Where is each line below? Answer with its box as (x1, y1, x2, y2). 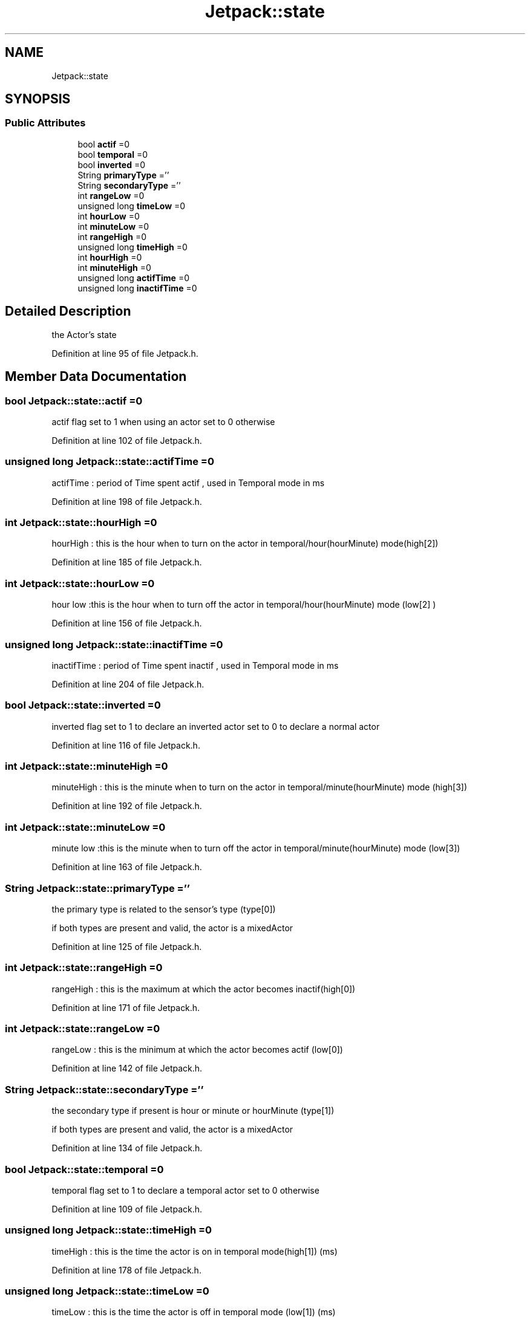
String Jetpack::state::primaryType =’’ (5, 882, 190, 894)
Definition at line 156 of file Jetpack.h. (51, 618, 202, 629)
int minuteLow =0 (77, 221, 149, 232)
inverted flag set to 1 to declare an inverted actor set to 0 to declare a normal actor (51, 721, 380, 732)
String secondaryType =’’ (77, 180, 181, 190)
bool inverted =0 (77, 159, 146, 170)
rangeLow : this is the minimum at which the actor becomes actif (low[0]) (51, 1044, 343, 1055)
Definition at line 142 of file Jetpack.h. (51, 1063, 203, 1074)
